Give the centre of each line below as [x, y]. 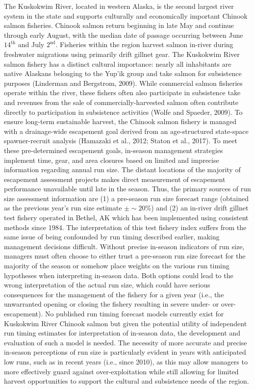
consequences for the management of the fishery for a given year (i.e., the [114, 294]
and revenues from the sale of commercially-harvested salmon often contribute [121, 102]
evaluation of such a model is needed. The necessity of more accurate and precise [126, 342]
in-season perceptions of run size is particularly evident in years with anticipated [125, 352]
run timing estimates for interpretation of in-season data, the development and [122, 333]
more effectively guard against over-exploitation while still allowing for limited [121, 371]
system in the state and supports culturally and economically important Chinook [126, 15]
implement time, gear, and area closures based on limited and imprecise [112, 160]
